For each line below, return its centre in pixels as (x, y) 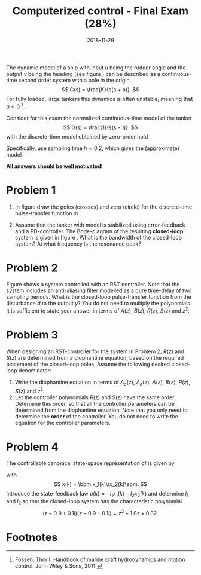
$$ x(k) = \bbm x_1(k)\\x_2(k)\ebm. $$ (100, 484)
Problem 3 (32, 335)
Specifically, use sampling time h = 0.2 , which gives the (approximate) (93, 148)
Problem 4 (32, 447)
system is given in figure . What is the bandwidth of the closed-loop (98, 237)
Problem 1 (31, 190)
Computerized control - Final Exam (100, 11)
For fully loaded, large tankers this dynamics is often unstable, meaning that (100, 99)
